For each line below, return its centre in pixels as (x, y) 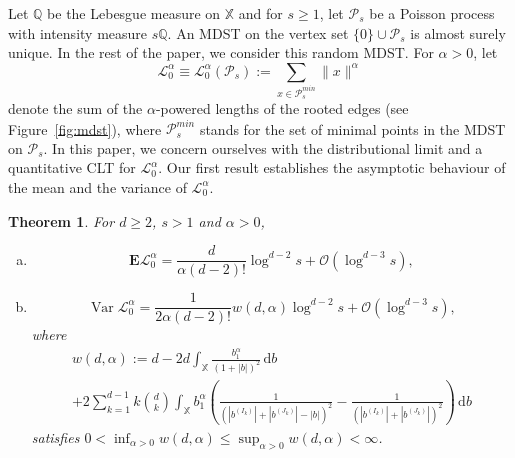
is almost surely (458, 32)
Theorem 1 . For (61, 220)
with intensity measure (78, 32)
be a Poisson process (432, 13)
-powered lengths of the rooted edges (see (282, 108)
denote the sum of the (75, 108)
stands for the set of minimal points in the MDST (352, 128)
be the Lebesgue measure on (134, 13)
